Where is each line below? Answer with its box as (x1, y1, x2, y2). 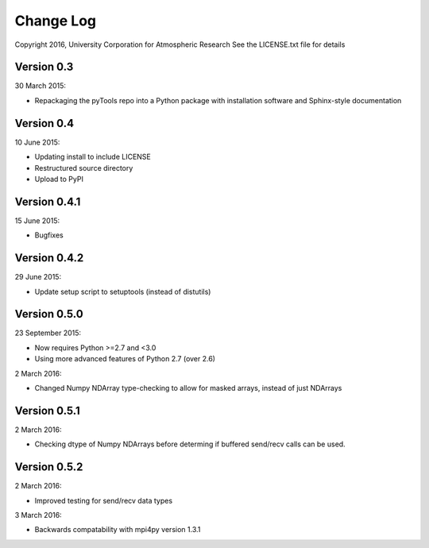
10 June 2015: (14, 137, 60, 147)
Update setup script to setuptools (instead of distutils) (34, 287, 211, 296)
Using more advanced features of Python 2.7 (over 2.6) (34, 354, 216, 364)
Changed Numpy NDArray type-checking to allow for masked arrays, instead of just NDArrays (34, 383, 342, 392)
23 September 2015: (14, 328, 82, 338)
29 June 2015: (14, 272, 62, 282)
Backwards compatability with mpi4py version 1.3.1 (34, 525, 201, 534)
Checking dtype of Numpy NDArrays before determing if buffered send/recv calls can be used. (34, 439, 346, 449)
